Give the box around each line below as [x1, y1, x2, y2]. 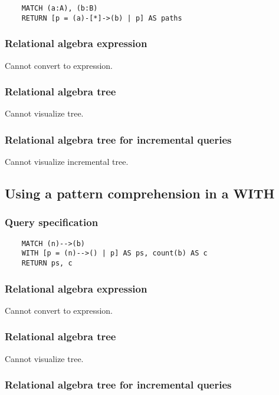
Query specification [5, 215, 99, 230]
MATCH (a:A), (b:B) [21, 4, 98, 12]
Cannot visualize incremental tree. [5, 155, 129, 168]
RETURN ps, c [21, 259, 73, 268]
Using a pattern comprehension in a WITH [5, 184, 275, 203]
